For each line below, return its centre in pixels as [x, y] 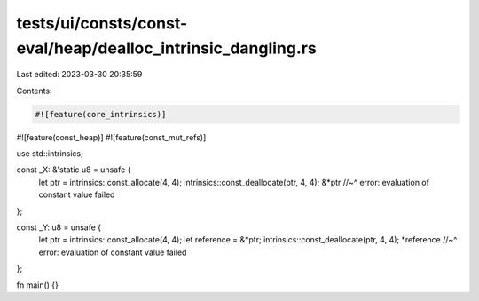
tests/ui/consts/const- [102, 23]
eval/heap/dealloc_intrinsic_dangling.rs [166, 48]
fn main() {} [38, 285]
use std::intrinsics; [50, 154]
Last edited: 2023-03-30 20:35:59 [79, 75]
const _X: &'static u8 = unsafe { [74, 170]
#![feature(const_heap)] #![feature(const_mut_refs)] [111, 137]
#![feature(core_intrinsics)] [101, 114]
